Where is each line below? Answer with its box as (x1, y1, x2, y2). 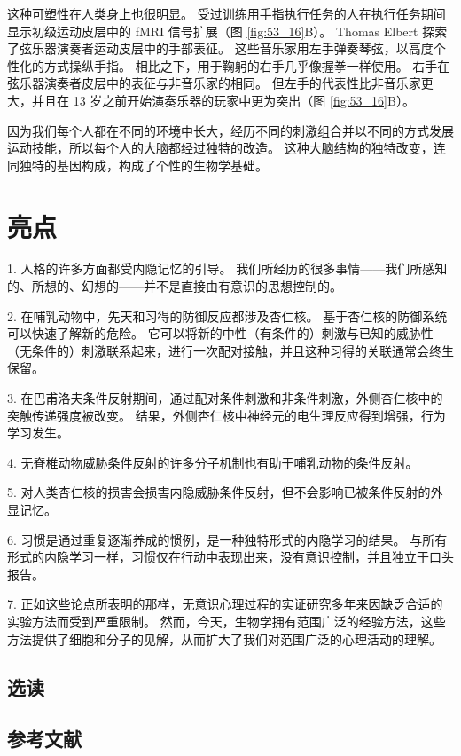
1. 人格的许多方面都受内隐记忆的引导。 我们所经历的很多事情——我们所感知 (7, 259, 448, 278)
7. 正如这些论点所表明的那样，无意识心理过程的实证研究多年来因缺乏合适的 (7, 595, 443, 613)
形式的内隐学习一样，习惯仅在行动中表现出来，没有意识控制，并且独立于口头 (7, 547, 454, 566)
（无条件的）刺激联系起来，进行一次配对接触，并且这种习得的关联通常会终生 (7, 341, 454, 359)
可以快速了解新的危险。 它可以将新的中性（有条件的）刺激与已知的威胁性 (7, 324, 434, 343)
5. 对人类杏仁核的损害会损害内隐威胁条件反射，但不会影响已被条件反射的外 (7, 483, 443, 501)
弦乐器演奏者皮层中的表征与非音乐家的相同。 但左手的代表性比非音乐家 (7, 74, 421, 92)
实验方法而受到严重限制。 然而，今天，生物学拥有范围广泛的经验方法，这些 (7, 611, 446, 630)
